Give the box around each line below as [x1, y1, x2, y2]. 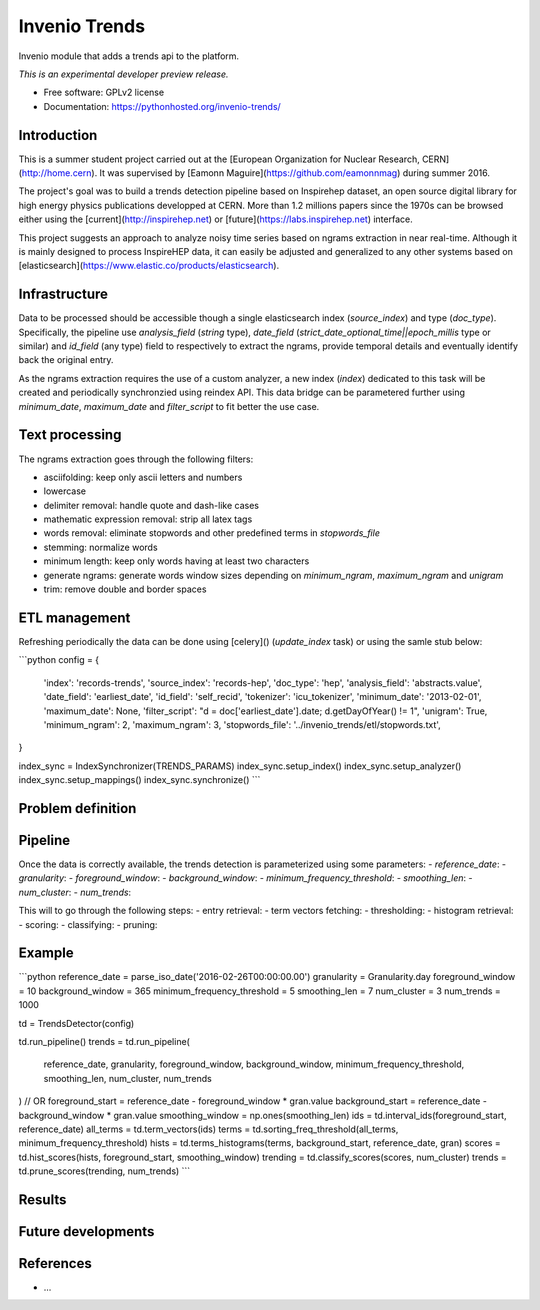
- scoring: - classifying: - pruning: [18, 918, 158, 930]
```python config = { [18, 654, 100, 666]
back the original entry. [18, 354, 114, 366]
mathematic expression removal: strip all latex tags [43, 513, 253, 525]
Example [18, 945, 74, 962]
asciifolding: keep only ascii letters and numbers [43, 471, 243, 483]
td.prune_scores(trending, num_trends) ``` [18, 1165, 191, 1177]
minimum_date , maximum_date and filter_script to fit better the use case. [18, 400, 320, 412]
